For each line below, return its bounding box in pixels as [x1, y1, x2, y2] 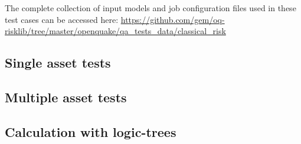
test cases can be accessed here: [5, 13, 119, 25]
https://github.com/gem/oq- [120, 13, 225, 25]
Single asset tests [5, 53, 111, 72]
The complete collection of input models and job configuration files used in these [5, 2, 296, 14]
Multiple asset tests [5, 88, 127, 106]
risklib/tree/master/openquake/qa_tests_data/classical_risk [5, 25, 226, 37]
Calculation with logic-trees [5, 122, 176, 140]
